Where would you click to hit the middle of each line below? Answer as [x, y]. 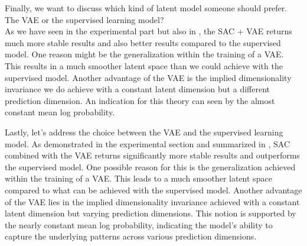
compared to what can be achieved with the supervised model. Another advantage [153, 190]
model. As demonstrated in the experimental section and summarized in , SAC [148, 143]
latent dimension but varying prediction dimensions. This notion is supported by [151, 213]
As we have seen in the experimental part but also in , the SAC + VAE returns [148, 31]
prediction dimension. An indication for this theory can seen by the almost [140, 100]
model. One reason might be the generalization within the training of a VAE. [144, 54]
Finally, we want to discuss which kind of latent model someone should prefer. [146, 8]
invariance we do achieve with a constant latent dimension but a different [137, 89]
